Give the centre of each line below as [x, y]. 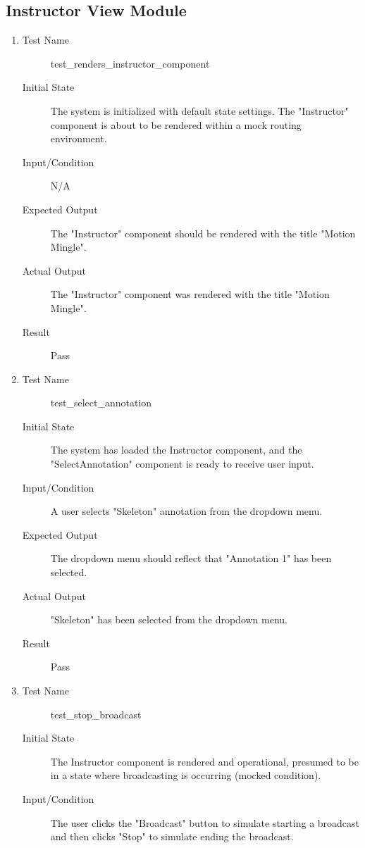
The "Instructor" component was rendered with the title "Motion [190, 294]
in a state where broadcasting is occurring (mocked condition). [186, 775]
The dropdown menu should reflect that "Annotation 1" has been [191, 558]
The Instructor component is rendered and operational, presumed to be [205, 761]
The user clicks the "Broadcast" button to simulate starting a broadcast [205, 822]
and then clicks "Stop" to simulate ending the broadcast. [172, 836]
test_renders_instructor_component [130, 63]
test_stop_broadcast [96, 714]
